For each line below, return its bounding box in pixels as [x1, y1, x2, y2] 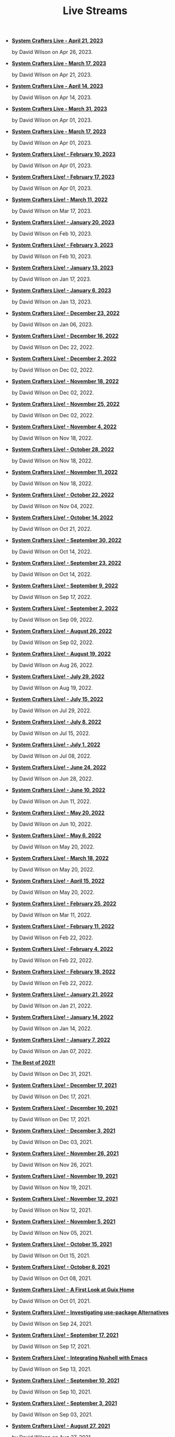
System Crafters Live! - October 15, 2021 [11, 1241, 112, 1248]
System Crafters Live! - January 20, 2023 [11, 219, 115, 226]
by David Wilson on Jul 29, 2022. [11, 707, 92, 714]
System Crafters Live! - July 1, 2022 [11, 741, 101, 748]
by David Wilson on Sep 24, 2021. [11, 1320, 93, 1327]
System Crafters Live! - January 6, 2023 [11, 287, 111, 294]
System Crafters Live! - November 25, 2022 [11, 400, 120, 408]
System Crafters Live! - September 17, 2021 [11, 1332, 118, 1339]
